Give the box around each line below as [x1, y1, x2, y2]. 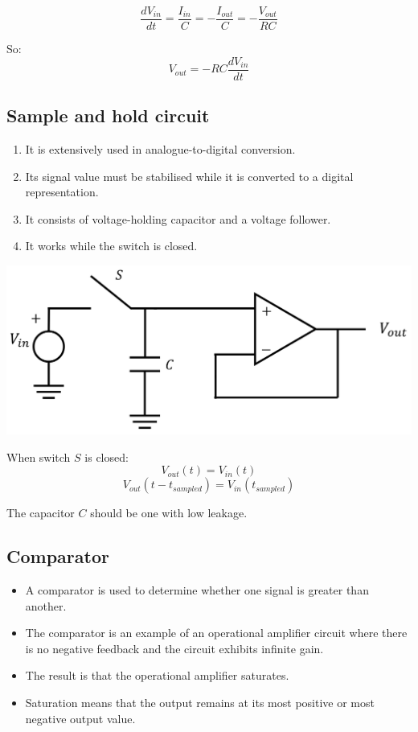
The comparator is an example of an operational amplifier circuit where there [25, 624, 408, 641]
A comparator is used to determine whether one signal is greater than [25, 582, 369, 598]
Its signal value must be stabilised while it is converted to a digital [25, 167, 354, 184]
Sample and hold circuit [6, 103, 210, 128]
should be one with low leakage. [90, 504, 248, 521]
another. [25, 597, 67, 614]
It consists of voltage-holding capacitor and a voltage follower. [25, 210, 331, 227]
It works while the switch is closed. [25, 237, 198, 254]
